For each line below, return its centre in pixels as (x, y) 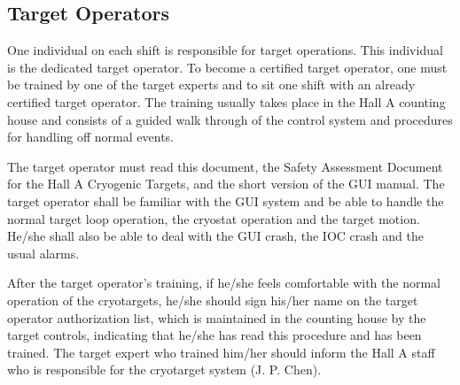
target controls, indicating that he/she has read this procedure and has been (214, 335)
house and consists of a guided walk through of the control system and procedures (230, 119)
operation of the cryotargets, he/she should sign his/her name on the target (213, 300)
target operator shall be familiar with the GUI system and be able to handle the (226, 200)
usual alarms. (43, 253)
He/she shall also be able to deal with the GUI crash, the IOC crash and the (215, 236)
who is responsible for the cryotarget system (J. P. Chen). (164, 370)
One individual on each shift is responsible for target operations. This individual (225, 50)
